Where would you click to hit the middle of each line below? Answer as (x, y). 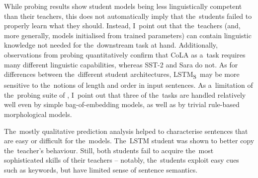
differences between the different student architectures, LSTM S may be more (122, 75)
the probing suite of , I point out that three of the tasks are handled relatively (125, 94)
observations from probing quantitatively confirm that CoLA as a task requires (125, 54)
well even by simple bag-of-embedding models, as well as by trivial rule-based (122, 104)
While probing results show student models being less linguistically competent (123, 6)
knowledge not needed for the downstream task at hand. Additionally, (111, 45)
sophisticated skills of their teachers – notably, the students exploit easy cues (122, 160)
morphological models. (38, 114)
